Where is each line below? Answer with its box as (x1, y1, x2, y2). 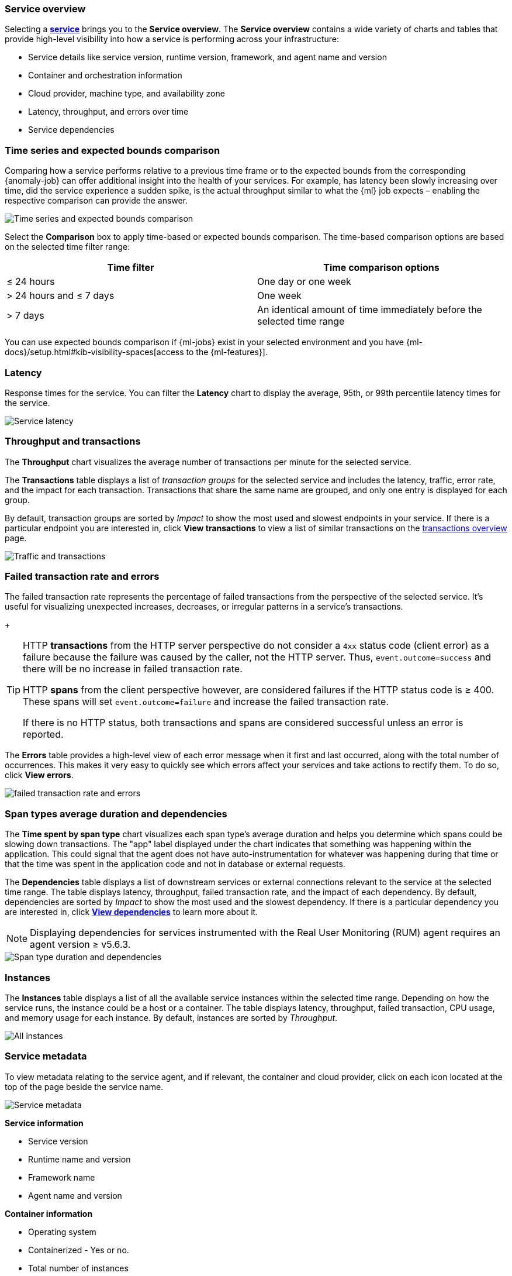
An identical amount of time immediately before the (257, 304, 482, 316)
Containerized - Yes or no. (28, 1244, 129, 1255)
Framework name (28, 1172, 95, 1182)
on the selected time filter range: (5, 242, 130, 252)
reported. (23, 728, 64, 741)
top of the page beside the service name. (5, 1081, 164, 1092)
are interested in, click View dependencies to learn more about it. (5, 907, 258, 917)
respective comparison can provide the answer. (5, 195, 188, 206)
